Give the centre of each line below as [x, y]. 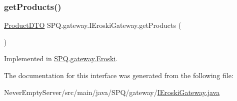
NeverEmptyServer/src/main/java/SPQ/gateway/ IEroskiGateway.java [112, 92]
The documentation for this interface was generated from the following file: [119, 75]
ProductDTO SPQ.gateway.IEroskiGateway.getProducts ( [93, 25]
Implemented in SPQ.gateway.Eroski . [61, 58]
